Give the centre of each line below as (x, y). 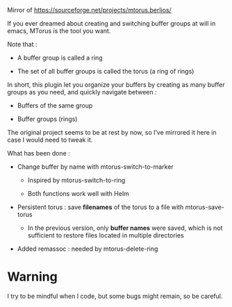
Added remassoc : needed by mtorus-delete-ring (88, 249)
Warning (32, 277)
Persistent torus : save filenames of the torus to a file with (100, 207)
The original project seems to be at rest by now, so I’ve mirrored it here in (112, 132)
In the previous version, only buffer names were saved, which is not (125, 228)
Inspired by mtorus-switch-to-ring (76, 180)
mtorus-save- (205, 207)
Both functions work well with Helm (78, 193)
